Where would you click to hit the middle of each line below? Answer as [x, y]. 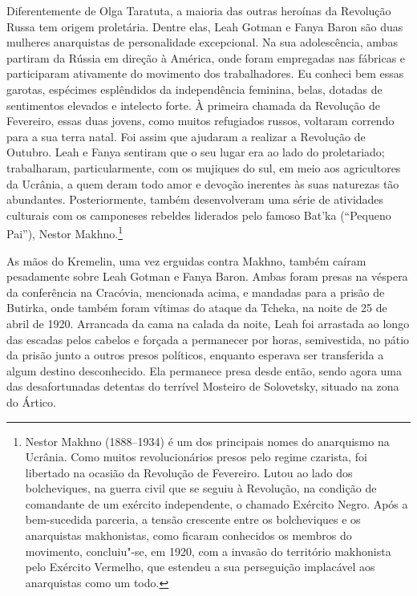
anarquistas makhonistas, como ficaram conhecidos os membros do [188, 535]
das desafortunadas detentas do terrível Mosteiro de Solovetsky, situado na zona [203, 386]
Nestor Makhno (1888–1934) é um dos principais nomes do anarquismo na [207, 441]
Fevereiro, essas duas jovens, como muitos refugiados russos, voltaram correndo [200, 121]
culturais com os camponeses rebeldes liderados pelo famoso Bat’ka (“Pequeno [199, 215]
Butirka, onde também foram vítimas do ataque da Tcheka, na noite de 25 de [197, 308]
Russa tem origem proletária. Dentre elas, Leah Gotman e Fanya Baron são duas [205, 26]
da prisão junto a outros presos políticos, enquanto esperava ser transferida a [195, 355]
